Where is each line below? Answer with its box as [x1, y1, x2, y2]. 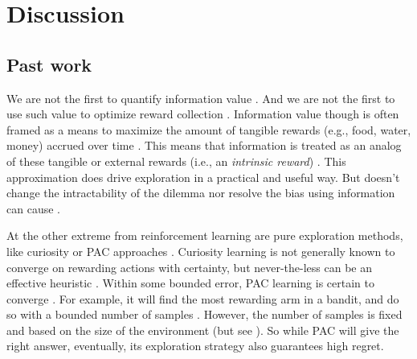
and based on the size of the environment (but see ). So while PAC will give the [6, 321, 399, 338]
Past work [6, 52, 92, 76]
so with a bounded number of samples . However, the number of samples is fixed [6, 306, 403, 323]
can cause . [6, 200, 60, 217]
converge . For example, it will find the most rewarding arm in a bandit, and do [6, 290, 399, 307]
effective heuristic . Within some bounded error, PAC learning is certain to [6, 274, 374, 291]
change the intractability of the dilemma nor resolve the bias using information [6, 184, 395, 201]
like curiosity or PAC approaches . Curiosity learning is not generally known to [6, 242, 395, 259]
